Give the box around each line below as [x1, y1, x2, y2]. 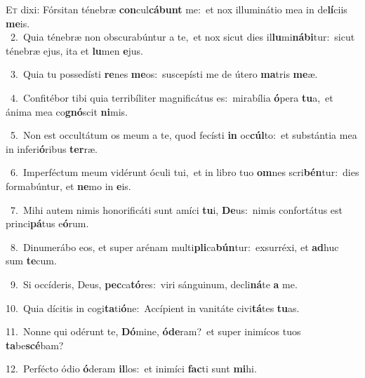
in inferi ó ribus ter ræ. [6, 141, 98, 156]
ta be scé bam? [6, 337, 64, 352]
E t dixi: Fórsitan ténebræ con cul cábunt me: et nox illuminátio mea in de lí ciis [6, 2, 347, 16]
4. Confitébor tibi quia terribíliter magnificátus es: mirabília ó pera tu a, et [10, 90, 333, 104]
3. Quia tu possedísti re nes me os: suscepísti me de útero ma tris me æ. [10, 67, 318, 81]
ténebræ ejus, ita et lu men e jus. [6, 43, 144, 58]
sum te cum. [6, 253, 57, 268]
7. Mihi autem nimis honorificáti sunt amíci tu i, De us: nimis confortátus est [10, 202, 343, 217]
